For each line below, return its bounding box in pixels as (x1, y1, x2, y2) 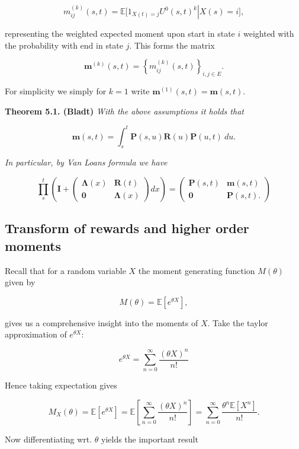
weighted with (243, 27, 294, 39)
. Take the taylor (207, 316, 268, 329)
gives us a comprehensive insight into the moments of (5, 316, 198, 329)
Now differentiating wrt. (5, 432, 92, 445)
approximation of (5, 328, 67, 340)
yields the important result (101, 432, 198, 445)
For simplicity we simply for (5, 84, 107, 97)
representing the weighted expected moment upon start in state (5, 27, 235, 39)
